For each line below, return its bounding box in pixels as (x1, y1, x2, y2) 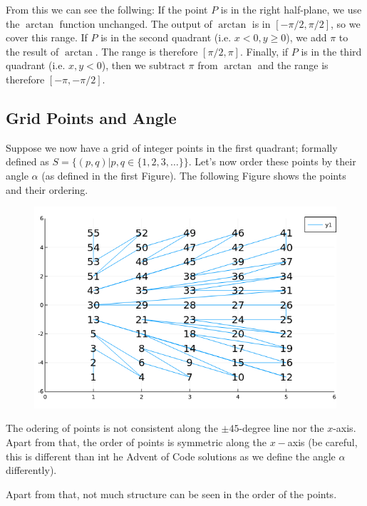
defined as (6, 154, 49, 169)
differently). (6, 463, 57, 477)
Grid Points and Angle (6, 106, 177, 128)
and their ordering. (6, 182, 88, 197)
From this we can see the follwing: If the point (6, 2, 208, 16)
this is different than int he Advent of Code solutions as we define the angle (6, 448, 336, 463)
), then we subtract (101, 58, 185, 73)
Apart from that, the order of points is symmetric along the (6, 434, 267, 449)
